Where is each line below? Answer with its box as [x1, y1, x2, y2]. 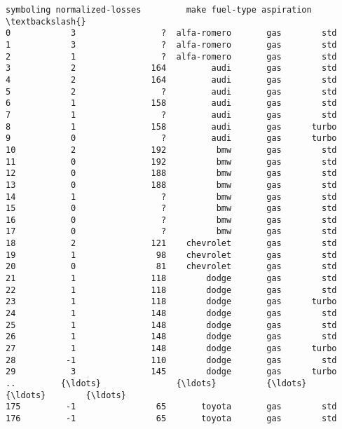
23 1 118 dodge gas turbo [6, 297, 337, 307]
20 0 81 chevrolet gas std [6, 261, 337, 272]
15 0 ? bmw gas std [6, 203, 337, 214]
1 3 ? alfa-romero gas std [6, 39, 337, 50]
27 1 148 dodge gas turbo [6, 343, 337, 354]
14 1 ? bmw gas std [6, 191, 337, 202]
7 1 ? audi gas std [6, 109, 337, 120]
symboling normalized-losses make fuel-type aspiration [6, 5, 312, 15]
